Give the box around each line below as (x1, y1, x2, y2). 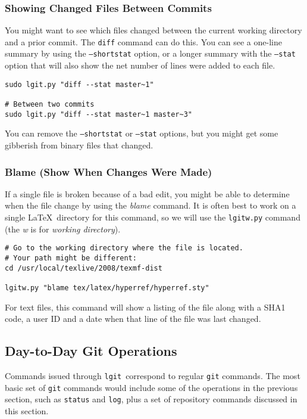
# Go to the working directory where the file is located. (5, 244, 243, 253)
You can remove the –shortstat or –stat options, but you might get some (5, 127, 278, 139)
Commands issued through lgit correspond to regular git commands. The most (5, 369, 300, 381)
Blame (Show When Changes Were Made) (5, 164, 212, 179)
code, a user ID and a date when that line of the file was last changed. (5, 312, 261, 325)
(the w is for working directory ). (5, 222, 121, 235)
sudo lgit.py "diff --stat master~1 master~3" (5, 110, 192, 119)
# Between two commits (5, 100, 95, 109)
